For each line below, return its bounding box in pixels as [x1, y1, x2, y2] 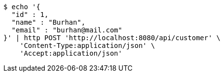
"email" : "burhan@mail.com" [11, 26, 122, 34]
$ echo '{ [3, 3, 40, 11]
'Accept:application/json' [19, 49, 122, 57]
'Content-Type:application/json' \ [19, 42, 155, 49]
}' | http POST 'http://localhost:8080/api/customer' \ [3, 34, 221, 42]
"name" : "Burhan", [11, 18, 86, 26]
